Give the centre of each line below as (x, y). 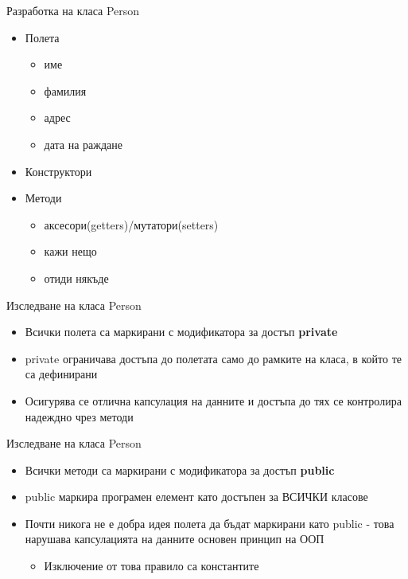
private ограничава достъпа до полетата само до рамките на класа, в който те (213, 358)
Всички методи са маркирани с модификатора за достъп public (180, 469)
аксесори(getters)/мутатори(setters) (131, 224)
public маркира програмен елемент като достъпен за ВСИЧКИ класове (196, 497)
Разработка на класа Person (73, 10)
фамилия (65, 90)
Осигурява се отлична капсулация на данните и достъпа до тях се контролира (213, 400)
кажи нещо (70, 251)
